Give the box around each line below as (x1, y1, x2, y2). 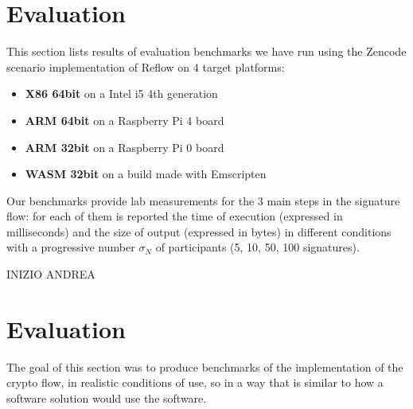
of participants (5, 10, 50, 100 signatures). (155, 239, 360, 255)
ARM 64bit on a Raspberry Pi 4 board (25, 111, 224, 128)
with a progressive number (6, 239, 135, 255)
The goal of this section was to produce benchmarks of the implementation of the (6, 358, 403, 375)
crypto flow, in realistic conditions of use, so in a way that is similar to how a (6, 374, 384, 391)
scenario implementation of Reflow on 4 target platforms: (6, 58, 285, 75)
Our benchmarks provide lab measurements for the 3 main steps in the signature (6, 192, 400, 208)
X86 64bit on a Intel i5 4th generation (25, 85, 218, 102)
